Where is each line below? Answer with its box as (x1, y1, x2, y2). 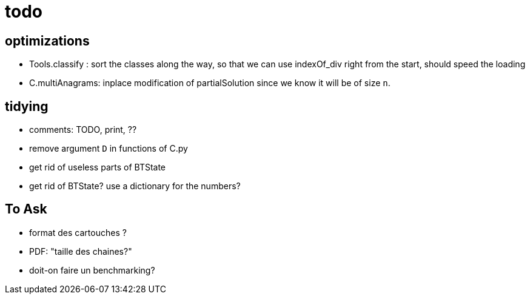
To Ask (5, 201, 47, 217)
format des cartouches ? (29, 227, 127, 238)
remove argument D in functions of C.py (29, 143, 188, 154)
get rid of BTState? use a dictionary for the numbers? (29, 181, 241, 192)
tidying (5, 98, 49, 114)
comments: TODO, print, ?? (29, 124, 137, 135)
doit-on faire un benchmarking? (29, 264, 155, 275)
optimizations (5, 33, 90, 49)
